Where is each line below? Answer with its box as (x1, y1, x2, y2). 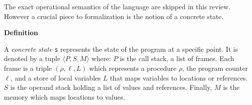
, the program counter (182, 63, 248, 73)
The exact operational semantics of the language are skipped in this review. (4, 1, 230, 11)
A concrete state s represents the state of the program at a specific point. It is (4, 43, 238, 54)
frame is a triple (4, 63, 52, 73)
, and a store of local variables (10, 72, 101, 83)
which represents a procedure (89, 63, 177, 73)
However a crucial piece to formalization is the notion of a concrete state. (4, 11, 224, 21)
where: (92, 53, 111, 63)
